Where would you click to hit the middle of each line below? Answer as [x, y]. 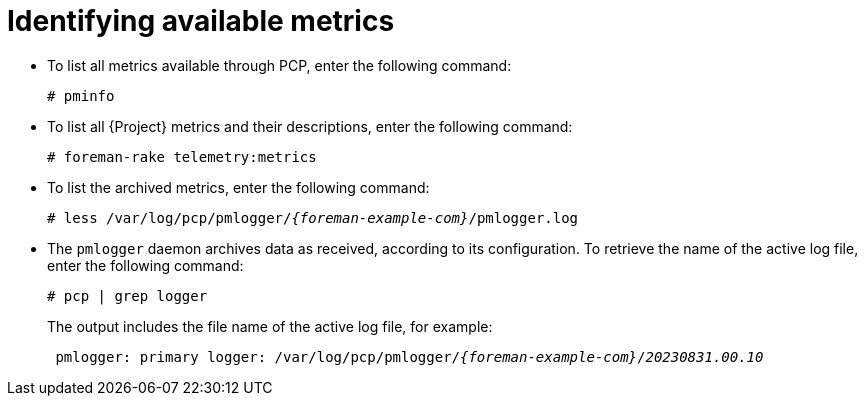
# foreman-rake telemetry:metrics [182, 156]
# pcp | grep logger [127, 295]
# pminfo [81, 95]
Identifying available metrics [201, 21]
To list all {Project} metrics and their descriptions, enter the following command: [310, 126]
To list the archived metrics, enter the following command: [238, 187]
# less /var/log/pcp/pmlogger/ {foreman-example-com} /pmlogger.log [313, 217]
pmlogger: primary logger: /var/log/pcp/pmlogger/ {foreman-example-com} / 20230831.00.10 [409, 356]
